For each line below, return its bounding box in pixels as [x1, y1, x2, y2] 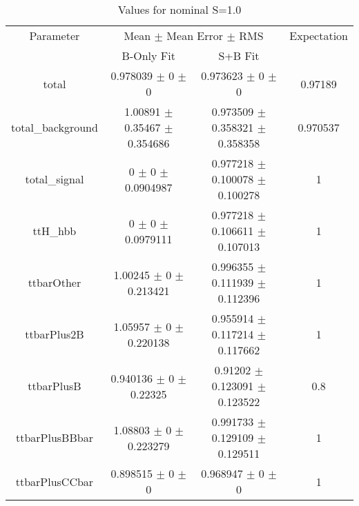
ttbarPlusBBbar [15, 429, 93, 445]
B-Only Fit [122, 48, 175, 63]
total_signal [25, 171, 84, 187]
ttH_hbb [32, 223, 77, 239]
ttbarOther [28, 274, 81, 290]
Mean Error [166, 28, 224, 43]
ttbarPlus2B [25, 326, 84, 342]
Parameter [29, 28, 80, 43]
